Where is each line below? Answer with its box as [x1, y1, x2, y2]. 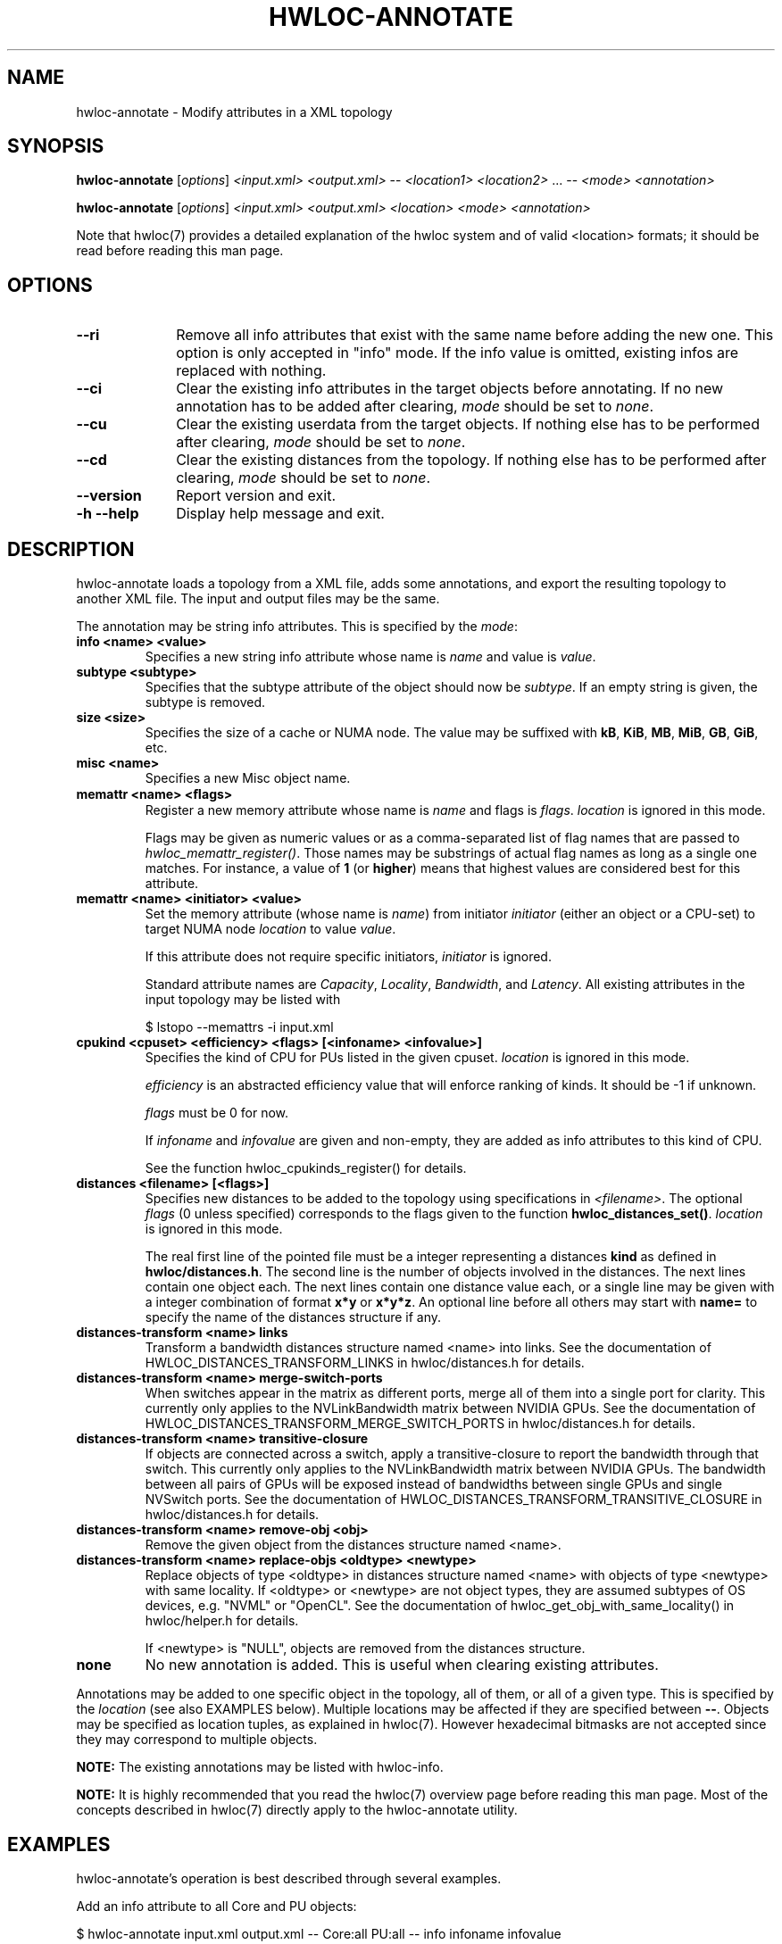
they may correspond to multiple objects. [76, 1732, 318, 1748]
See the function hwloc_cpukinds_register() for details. [145, 1160, 467, 1176]
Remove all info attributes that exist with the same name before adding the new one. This [176, 326, 774, 345]
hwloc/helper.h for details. [145, 1613, 299, 1629]
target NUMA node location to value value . [145, 921, 396, 937]
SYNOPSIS [7, 135, 104, 158]
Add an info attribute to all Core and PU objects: [76, 1898, 357, 1914]
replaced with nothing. [176, 361, 327, 380]
